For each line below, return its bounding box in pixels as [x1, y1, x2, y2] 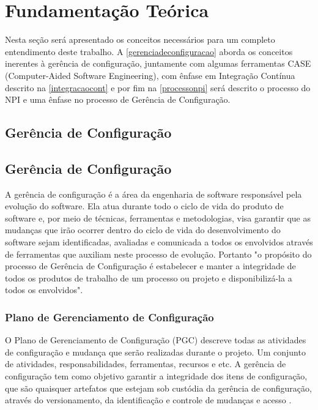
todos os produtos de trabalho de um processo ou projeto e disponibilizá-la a [5, 271, 292, 284]
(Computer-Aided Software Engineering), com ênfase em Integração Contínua [5, 69, 295, 81]
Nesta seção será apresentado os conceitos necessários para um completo [5, 33, 275, 46]
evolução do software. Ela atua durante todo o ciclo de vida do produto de [5, 199, 284, 212]
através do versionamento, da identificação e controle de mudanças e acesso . [5, 393, 292, 406]
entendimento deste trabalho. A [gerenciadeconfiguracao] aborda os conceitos [5, 45, 293, 58]
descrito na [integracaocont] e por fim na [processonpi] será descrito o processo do [5, 81, 311, 94]
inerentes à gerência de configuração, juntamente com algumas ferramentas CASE [5, 57, 311, 70]
